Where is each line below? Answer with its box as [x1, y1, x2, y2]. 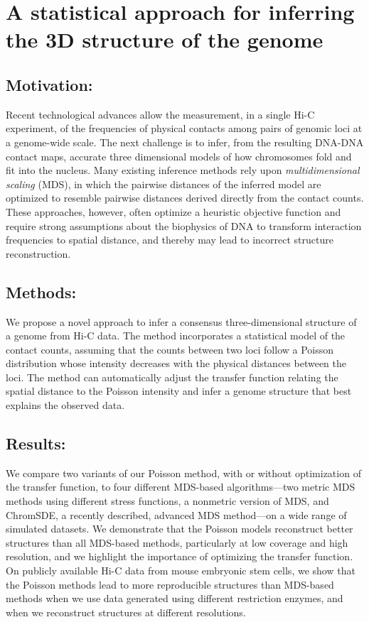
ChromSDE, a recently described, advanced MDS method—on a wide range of [6, 507, 347, 522]
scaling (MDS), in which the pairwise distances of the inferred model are [6, 176, 321, 191]
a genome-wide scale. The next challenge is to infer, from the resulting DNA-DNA [6, 134, 364, 149]
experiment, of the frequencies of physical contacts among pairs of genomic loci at [6, 121, 363, 136]
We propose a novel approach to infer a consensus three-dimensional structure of [6, 314, 357, 329]
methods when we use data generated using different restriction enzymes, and [6, 591, 343, 606]
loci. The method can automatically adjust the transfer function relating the [6, 369, 338, 384]
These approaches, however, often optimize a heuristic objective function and [6, 204, 341, 219]
